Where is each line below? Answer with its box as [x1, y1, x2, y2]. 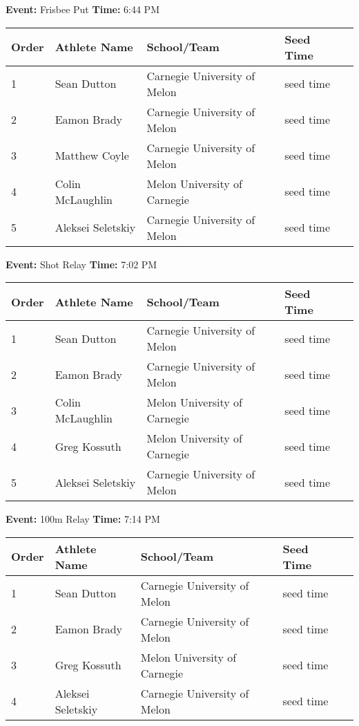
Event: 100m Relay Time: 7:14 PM [6, 512, 160, 526]
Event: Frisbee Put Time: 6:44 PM [6, 2, 159, 16]
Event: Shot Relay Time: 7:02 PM [6, 257, 157, 271]
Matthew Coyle [55, 147, 129, 164]
